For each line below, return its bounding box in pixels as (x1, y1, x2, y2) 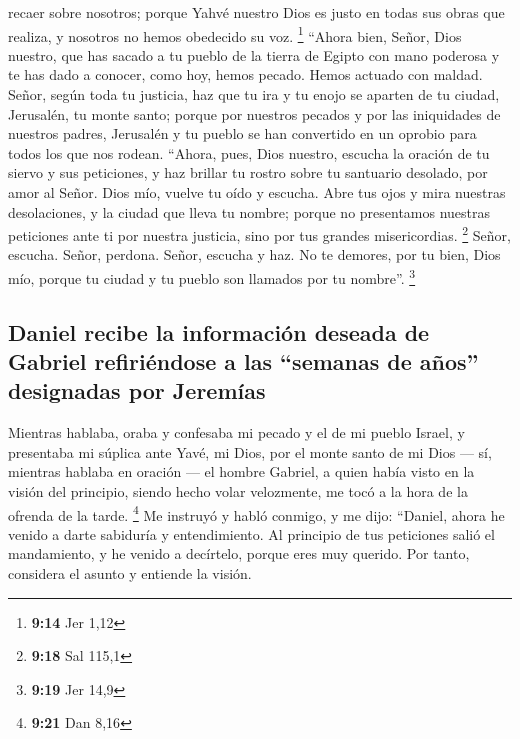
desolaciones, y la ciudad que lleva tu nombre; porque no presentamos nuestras (8, 201, 491, 222)
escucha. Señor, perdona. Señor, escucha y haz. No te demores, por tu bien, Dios (8, 244, 501, 265)
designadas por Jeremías (8, 375, 266, 406)
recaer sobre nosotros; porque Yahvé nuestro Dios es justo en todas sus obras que (8, 2, 505, 22)
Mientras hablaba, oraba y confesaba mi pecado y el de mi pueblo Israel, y (8, 422, 465, 443)
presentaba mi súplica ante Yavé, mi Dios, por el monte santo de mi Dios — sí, (8, 441, 492, 462)
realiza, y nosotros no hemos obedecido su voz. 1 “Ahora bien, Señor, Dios (8, 22, 462, 46)
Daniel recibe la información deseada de (8, 316, 430, 347)
